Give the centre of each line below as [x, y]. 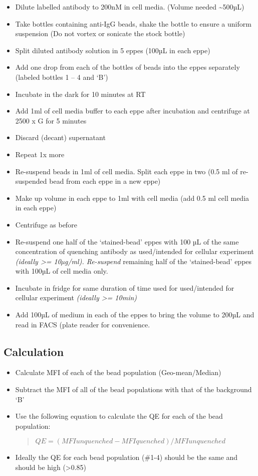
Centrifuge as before [46, 224]
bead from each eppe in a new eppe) [105, 181]
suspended [31, 181]
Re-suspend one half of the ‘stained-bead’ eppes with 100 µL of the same [127, 241]
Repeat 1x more [40, 154]
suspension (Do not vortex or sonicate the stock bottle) [100, 33]
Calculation [34, 351]
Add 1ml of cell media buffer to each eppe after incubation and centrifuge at [133, 111]
